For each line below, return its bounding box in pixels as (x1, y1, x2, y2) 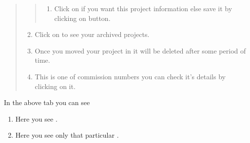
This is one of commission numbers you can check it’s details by (35, 71, 226, 81)
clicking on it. (35, 81, 76, 91)
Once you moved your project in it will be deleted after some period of (35, 45, 246, 55)
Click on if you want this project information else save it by (54, 3, 232, 13)
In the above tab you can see (4, 97, 90, 107)
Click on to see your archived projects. (35, 29, 150, 39)
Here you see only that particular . (15, 130, 119, 140)
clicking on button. (54, 13, 111, 23)
